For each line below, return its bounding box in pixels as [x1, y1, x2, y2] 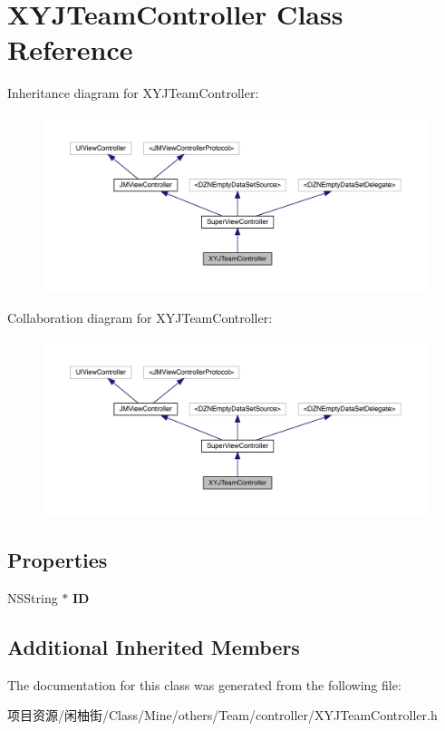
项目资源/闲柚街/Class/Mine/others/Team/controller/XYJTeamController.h [7, 706, 438, 725]
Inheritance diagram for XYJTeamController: [7, 83, 259, 102]
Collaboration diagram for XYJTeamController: [7, 307, 273, 327]
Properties [7, 546, 108, 574]
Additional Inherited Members [7, 632, 300, 660]
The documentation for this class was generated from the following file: [7, 675, 401, 694]
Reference [7, 31, 133, 68]
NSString [7, 588, 58, 607]
